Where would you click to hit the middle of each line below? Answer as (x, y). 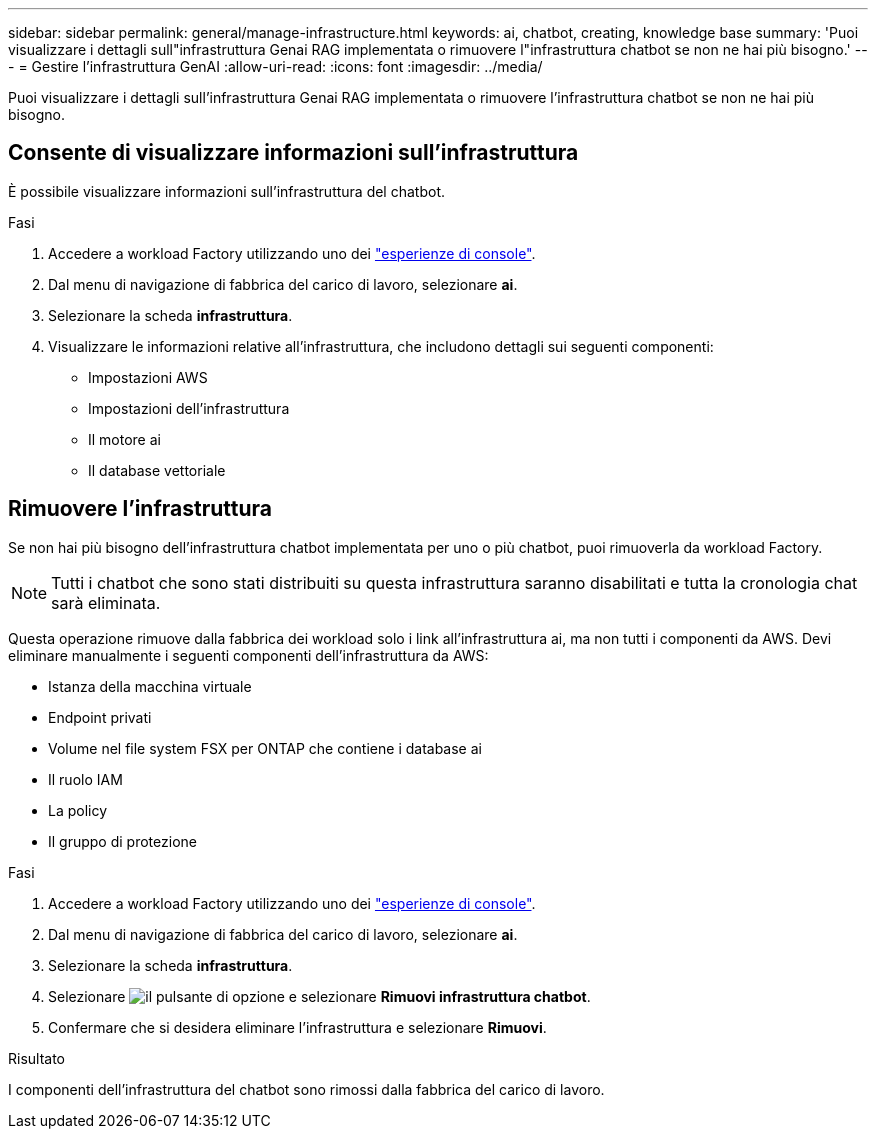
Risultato (37, 1058)
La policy (78, 810)
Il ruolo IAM (85, 779)
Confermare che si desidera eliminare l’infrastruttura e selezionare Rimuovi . (297, 1027)
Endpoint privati (100, 717)
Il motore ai (124, 439)
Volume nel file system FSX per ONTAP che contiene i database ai (265, 748)
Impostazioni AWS (148, 377)
